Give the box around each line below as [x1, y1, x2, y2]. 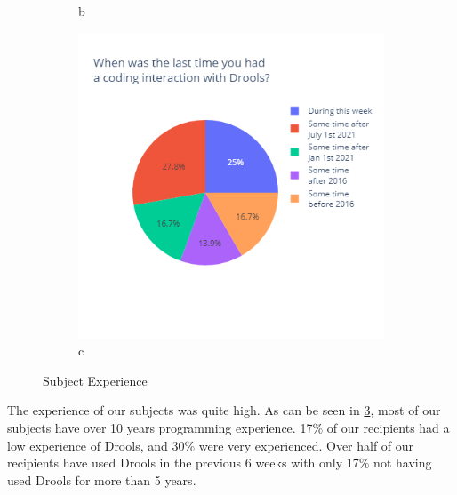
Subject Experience [43, 371, 148, 389]
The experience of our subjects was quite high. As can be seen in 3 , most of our [7, 401, 441, 419]
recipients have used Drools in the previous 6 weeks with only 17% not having [7, 453, 432, 472]
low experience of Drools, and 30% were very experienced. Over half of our [7, 435, 414, 454]
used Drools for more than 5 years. [7, 470, 196, 489]
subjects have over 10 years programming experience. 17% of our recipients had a [7, 418, 450, 436]
